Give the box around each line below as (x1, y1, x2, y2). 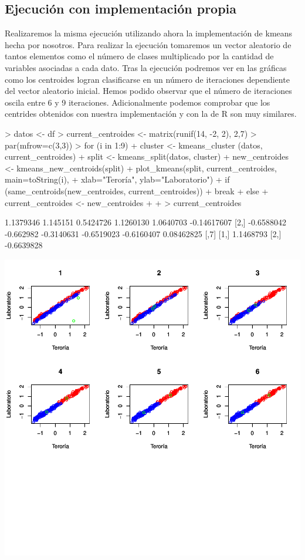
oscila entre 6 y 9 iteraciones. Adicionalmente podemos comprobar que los (5, 96, 270, 108)
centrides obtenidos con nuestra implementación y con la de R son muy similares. (5, 107, 297, 120)
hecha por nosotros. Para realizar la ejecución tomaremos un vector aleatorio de (5, 38, 292, 50)
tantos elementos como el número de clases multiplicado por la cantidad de (5, 50, 274, 62)
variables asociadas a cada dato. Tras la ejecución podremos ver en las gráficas (5, 61, 287, 73)
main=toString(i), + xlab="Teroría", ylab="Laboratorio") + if (5, 173, 230, 185)
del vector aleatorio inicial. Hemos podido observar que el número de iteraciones (5, 85, 292, 97)
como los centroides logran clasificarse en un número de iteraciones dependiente (5, 73, 290, 85)
